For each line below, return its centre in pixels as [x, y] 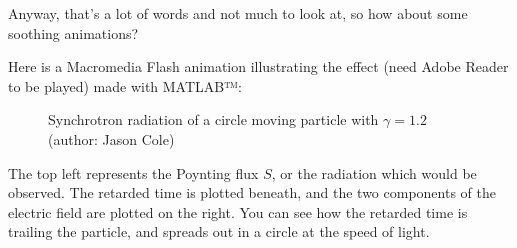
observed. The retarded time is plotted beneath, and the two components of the [252, 192]
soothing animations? [73, 32]
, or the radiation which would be [374, 172]
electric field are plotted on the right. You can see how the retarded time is [238, 211]
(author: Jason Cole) [111, 138]
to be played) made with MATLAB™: [125, 85]
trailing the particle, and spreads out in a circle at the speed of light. [219, 231]
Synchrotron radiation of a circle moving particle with [213, 119]
